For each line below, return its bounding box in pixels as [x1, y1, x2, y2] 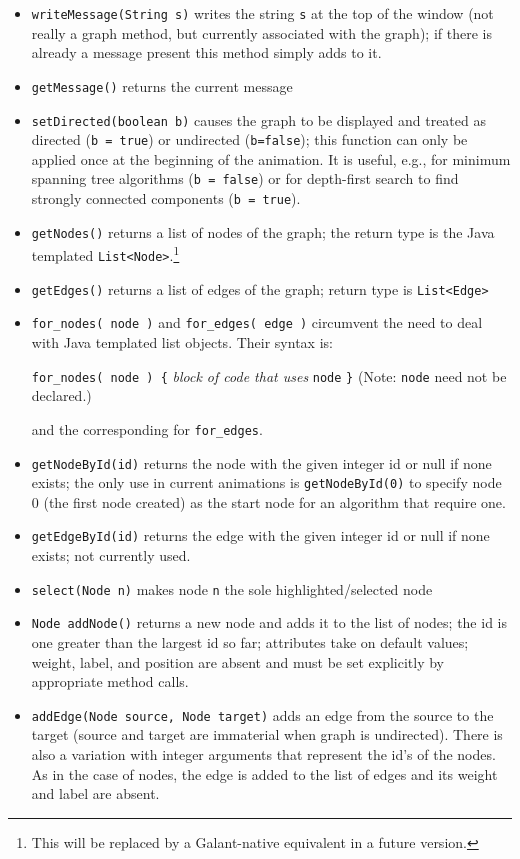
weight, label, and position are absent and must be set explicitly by [31, 651, 444, 672]
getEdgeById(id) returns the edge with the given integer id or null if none [31, 525, 490, 546]
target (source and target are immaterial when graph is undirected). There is [31, 724, 503, 745]
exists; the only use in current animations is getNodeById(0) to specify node [31, 472, 502, 493]
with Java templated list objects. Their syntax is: [31, 332, 333, 352]
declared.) [31, 385, 92, 406]
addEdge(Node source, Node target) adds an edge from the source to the [31, 704, 494, 725]
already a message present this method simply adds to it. [31, 42, 382, 63]
